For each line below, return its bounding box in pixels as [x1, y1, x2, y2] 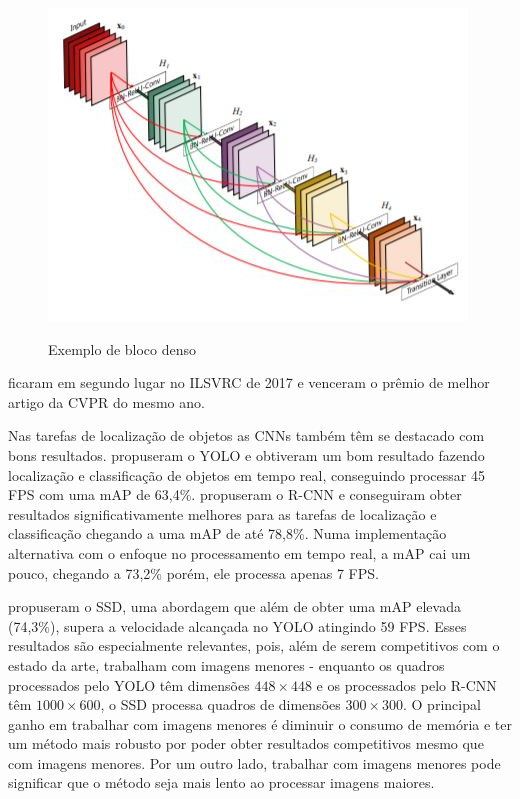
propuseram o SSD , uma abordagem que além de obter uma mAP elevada [8, 596, 461, 617]
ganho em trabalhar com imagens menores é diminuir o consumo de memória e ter [8, 713, 513, 734]
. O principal [403, 694, 481, 715]
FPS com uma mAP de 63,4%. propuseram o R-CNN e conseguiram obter [8, 484, 462, 505]
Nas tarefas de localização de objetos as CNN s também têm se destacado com [8, 425, 485, 446]
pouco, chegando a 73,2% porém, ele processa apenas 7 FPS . [8, 562, 379, 583]
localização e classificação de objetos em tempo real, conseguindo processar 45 [8, 464, 485, 485]
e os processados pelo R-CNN [316, 674, 497, 695]
